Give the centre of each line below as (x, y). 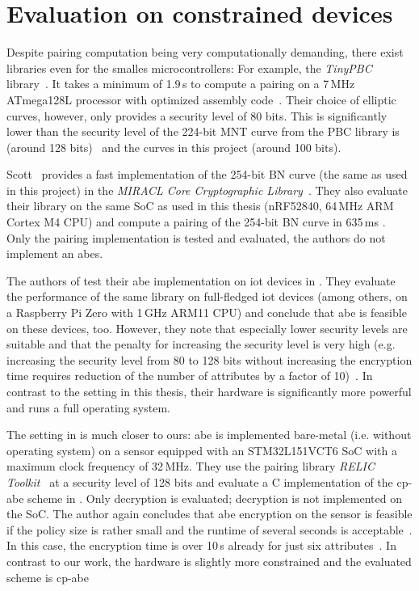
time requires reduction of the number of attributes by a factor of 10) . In (190, 376)
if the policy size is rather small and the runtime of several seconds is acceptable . (209, 529)
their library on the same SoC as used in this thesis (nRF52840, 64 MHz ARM (200, 206)
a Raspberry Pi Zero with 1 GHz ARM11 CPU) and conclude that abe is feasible (207, 312)
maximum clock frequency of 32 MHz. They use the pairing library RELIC (191, 466)
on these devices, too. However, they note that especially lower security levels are (207, 328)
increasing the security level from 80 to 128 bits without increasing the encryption (209, 359)
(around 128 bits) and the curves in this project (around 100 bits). (174, 147)
